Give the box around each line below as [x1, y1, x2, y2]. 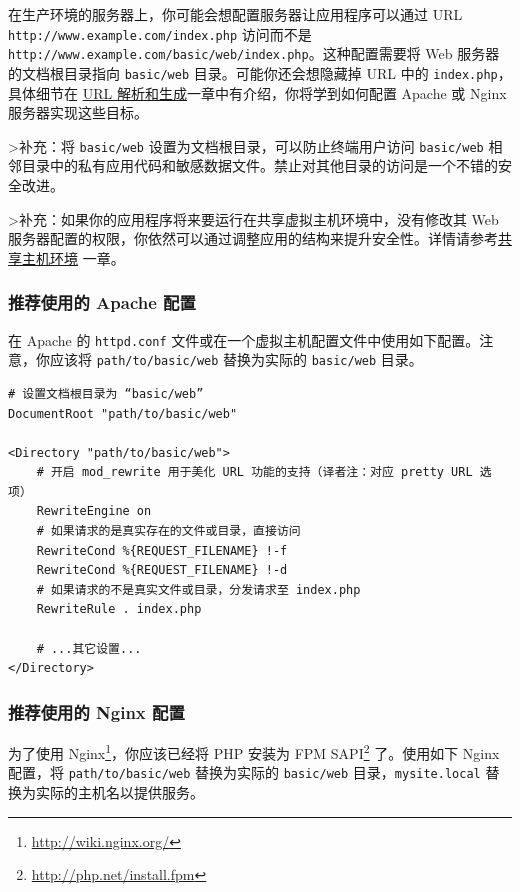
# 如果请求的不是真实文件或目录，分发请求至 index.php [36, 582, 361, 597]
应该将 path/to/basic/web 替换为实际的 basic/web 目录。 [49, 349, 423, 370]
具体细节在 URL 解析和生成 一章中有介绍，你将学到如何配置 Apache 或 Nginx [8, 82, 507, 103]
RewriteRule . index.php [36, 602, 202, 617]
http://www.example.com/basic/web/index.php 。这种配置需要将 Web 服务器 [8, 43, 500, 64]
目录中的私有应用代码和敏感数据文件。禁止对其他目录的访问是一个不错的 [21, 155, 498, 176]
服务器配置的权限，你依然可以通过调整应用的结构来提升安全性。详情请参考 [8, 228, 498, 249]
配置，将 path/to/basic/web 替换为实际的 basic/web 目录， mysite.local [8, 762, 481, 783]
